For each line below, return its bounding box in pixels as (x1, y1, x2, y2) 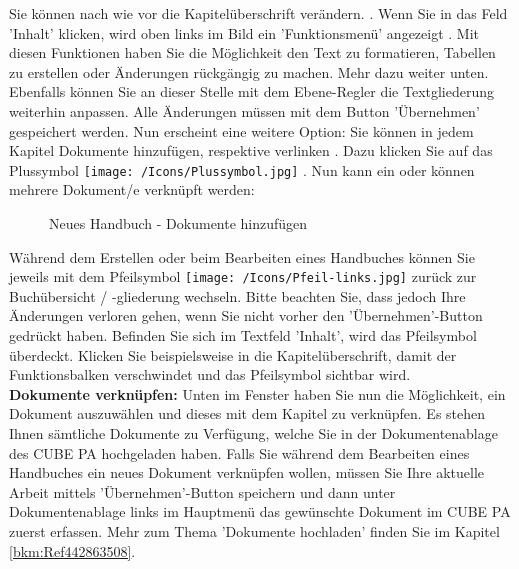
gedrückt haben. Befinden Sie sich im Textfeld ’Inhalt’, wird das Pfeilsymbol (9, 325, 477, 346)
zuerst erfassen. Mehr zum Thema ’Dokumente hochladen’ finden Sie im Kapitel (9, 520, 500, 541)
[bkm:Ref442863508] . (9, 540, 136, 561)
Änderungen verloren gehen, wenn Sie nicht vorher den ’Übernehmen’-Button (9, 305, 483, 326)
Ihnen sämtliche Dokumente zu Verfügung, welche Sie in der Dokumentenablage (9, 423, 498, 443)
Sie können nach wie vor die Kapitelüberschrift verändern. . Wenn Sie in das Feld (9, 3, 508, 23)
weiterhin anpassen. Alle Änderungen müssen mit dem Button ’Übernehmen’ (9, 100, 480, 121)
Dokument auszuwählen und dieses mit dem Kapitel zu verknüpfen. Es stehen (9, 403, 486, 424)
